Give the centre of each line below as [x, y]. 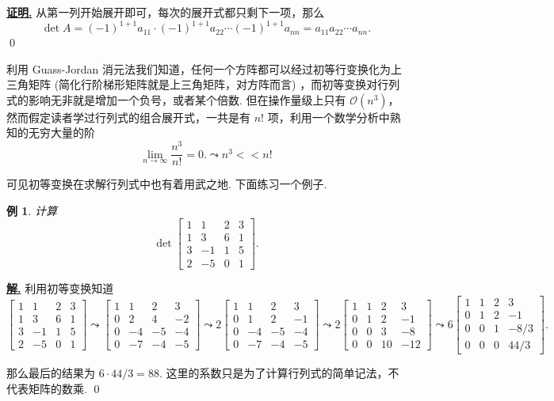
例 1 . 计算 [32, 210]
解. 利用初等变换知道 [60, 288]
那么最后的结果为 [51, 373]
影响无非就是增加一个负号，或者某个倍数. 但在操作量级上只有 [187, 99]
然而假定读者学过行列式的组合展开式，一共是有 [128, 117]
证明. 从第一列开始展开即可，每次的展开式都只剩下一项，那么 [166, 12]
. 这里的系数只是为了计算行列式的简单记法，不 [279, 373]
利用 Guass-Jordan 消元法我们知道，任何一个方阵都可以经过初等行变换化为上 [204, 68]
